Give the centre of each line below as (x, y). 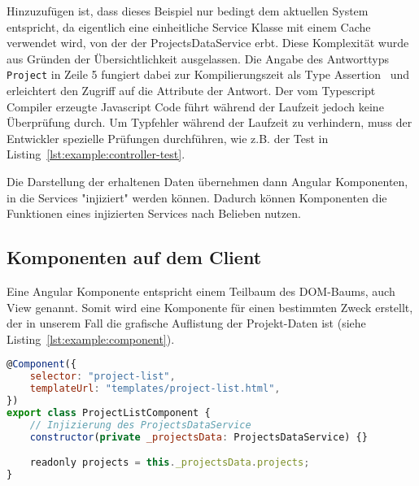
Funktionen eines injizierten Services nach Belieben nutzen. (154, 213)
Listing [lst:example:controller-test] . (96, 154)
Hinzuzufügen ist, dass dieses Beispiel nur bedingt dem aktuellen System (188, 11)
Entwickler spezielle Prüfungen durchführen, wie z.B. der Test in (168, 138)
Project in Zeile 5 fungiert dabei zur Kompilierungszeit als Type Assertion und (208, 74)
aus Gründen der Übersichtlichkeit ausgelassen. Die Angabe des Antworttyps (198, 58)
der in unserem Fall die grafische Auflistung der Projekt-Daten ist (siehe (186, 323)
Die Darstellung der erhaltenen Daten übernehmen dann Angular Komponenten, (207, 181)
